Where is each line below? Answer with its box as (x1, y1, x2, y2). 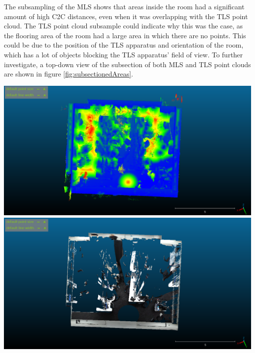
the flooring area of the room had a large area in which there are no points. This (4, 30, 246, 40)
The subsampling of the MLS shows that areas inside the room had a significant (4, 1, 245, 11)
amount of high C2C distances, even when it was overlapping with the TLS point (4, 11, 248, 21)
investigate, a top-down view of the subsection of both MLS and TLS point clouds (4, 59, 251, 69)
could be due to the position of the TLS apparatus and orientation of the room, (4, 40, 244, 50)
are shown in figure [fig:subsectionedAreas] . (4, 69, 133, 79)
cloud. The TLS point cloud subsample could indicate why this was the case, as (4, 21, 243, 31)
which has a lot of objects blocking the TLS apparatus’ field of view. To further (4, 49, 243, 59)
